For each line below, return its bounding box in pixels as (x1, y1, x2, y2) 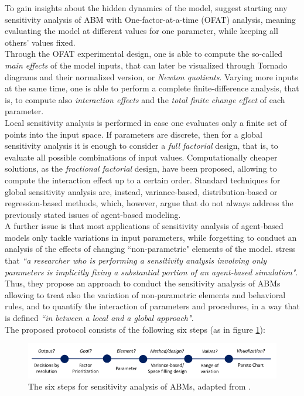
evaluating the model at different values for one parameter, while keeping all (5, 25, 278, 37)
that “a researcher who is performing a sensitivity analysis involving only (5, 254, 267, 267)
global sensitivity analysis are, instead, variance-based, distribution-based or (5, 185, 278, 197)
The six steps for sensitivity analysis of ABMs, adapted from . (28, 380, 251, 392)
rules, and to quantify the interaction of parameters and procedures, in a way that (5, 300, 300, 312)
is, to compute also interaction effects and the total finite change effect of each (5, 93, 285, 105)
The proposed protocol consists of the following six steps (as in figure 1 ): (5, 323, 265, 335)
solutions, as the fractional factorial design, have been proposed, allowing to (5, 162, 277, 175)
